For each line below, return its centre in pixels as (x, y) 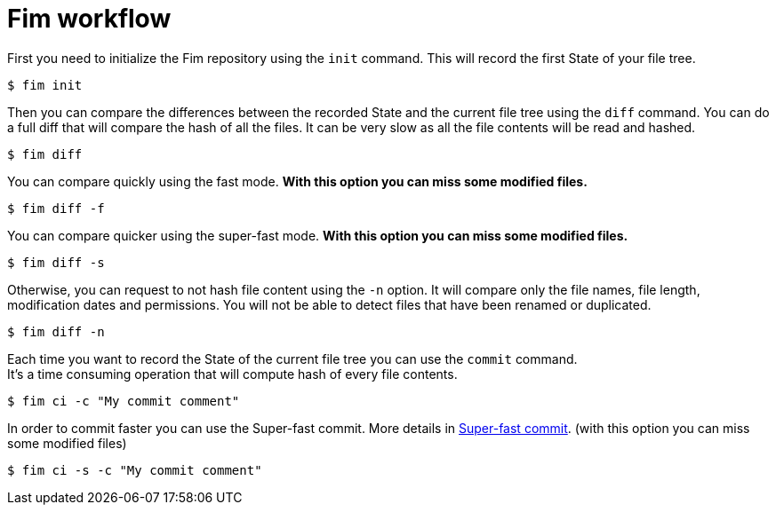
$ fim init (45, 85)
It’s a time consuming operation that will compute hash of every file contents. (232, 374)
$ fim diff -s (56, 262)
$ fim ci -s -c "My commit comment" (135, 470)
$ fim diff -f (56, 208)
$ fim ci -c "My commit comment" (124, 401)
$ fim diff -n (56, 331)
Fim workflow (89, 19)
